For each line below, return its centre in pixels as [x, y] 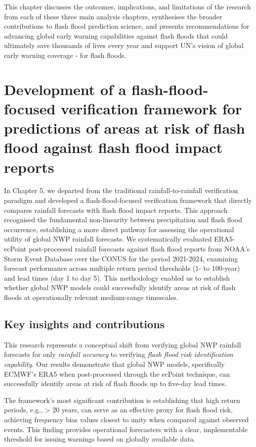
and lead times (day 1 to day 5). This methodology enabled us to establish [117, 277]
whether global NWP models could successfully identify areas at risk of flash [120, 287]
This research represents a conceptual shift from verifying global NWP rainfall [123, 344]
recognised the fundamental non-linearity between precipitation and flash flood [123, 220]
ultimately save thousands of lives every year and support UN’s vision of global [124, 45]
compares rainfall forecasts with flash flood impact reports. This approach [116, 210]
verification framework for [151, 108]
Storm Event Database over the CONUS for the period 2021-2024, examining [121, 258]
